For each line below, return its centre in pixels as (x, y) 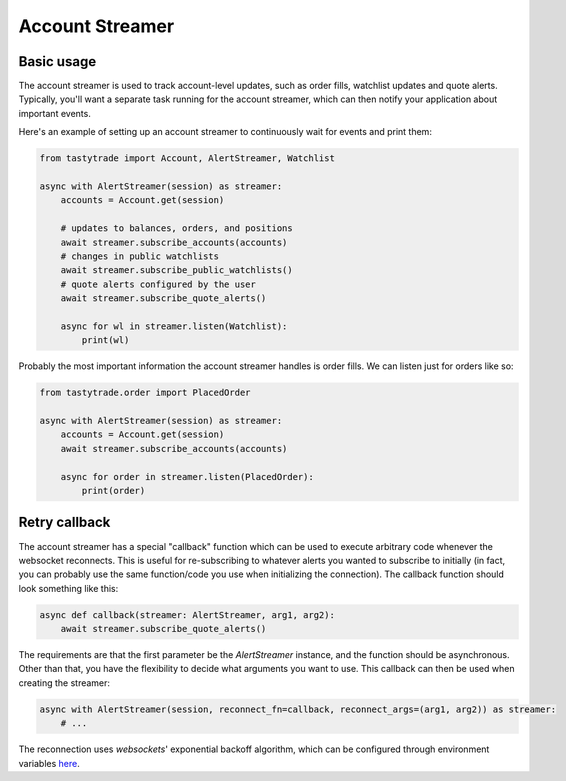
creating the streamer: (64, 682)
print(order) (113, 490)
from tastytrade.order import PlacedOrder (145, 393)
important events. (55, 113)
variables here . (49, 763)
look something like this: (68, 588)
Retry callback (64, 522)
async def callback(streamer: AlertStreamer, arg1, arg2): (187, 614)
